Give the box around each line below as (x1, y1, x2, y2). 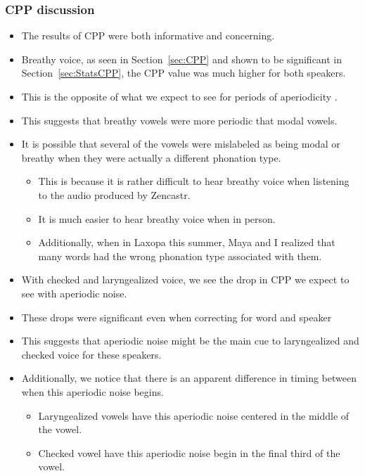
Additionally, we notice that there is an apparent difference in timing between (21, 371, 357, 385)
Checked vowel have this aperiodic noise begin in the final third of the (38, 445, 340, 460)
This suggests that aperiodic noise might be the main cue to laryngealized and (21, 333, 359, 348)
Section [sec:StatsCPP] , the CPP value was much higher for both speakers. (21, 65, 346, 80)
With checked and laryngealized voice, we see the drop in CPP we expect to (21, 272, 350, 287)
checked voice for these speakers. (21, 347, 162, 361)
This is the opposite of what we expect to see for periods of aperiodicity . (21, 89, 338, 103)
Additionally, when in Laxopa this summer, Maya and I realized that (38, 235, 335, 250)
